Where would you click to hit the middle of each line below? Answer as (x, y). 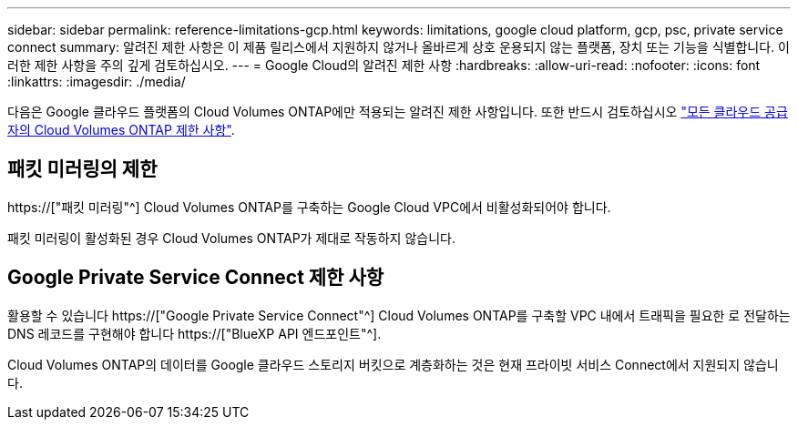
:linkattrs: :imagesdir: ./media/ (97, 81)
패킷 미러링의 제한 (82, 169)
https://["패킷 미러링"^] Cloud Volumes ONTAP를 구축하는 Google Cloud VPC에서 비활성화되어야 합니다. (309, 207)
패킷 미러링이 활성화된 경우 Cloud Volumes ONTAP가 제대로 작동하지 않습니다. (231, 238)
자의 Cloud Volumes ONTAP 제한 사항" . (121, 130)
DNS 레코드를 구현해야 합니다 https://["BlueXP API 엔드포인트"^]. (194, 333)
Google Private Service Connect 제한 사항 (196, 278)
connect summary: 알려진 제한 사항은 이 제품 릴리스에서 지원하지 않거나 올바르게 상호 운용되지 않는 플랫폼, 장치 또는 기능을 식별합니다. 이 (399, 47)
